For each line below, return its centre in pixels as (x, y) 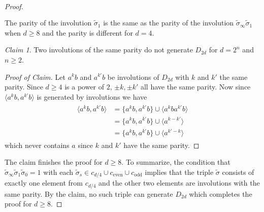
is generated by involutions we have (92, 96)
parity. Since (24, 87)
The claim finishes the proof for (54, 162)
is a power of (85, 87)
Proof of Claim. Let (35, 77)
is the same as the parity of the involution (169, 23)
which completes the (221, 193)
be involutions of (133, 77)
